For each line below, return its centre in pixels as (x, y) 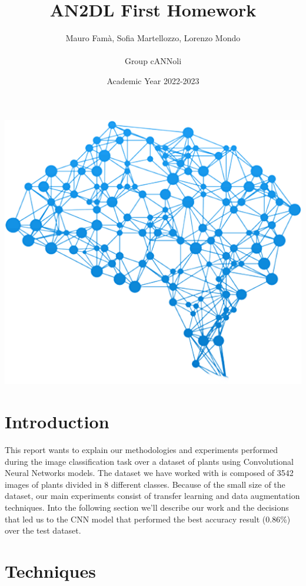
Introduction (57, 422)
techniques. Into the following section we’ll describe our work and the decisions (147, 507)
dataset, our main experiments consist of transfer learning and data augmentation (152, 496)
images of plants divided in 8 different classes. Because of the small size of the (145, 484)
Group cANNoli (153, 61)
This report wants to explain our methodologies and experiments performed (142, 450)
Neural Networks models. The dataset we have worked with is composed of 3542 (149, 473)
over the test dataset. (43, 530)
